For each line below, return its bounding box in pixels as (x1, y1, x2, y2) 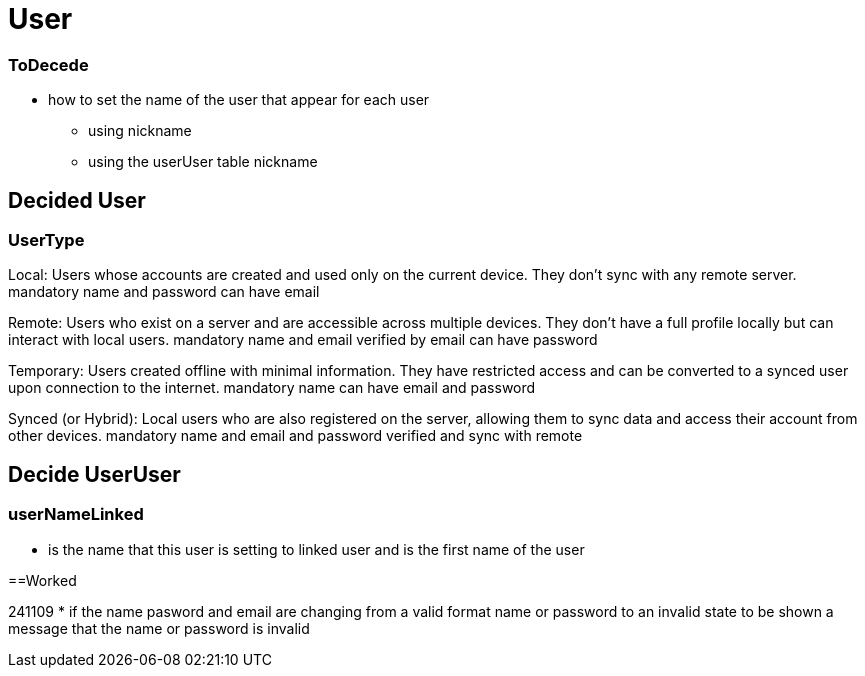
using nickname (88, 122, 192, 140)
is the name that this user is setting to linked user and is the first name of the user (48, 540, 585, 558)
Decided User (8, 187, 146, 213)
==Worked (8, 571, 77, 589)
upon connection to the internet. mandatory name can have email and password (8, 379, 536, 397)
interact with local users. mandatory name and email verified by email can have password (8, 331, 598, 349)
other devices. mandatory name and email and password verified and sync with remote (8, 427, 583, 445)
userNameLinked (8, 504, 144, 525)
